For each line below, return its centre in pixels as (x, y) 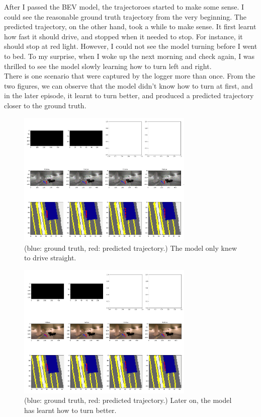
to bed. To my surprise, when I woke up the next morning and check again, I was (129, 56)
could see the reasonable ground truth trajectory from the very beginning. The (125, 16)
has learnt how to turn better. (70, 410)
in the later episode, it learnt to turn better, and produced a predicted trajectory (129, 95)
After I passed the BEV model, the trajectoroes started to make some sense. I (124, 7)
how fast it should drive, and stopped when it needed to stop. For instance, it (123, 36)
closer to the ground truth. (45, 105)
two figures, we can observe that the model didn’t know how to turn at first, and (128, 85)
